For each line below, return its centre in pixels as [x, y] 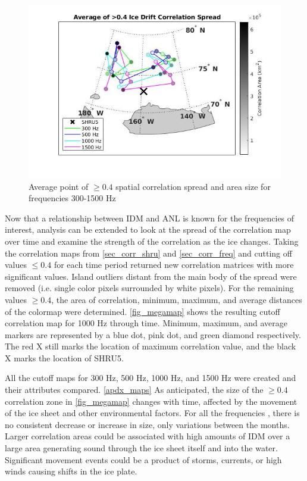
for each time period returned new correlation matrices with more [174, 265]
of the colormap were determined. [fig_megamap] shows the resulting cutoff [142, 311]
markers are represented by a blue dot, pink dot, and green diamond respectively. [153, 334]
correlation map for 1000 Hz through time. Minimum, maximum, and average [146, 323]
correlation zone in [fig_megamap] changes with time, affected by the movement [151, 401]
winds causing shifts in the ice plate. [71, 471]
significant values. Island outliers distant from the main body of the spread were [151, 276]
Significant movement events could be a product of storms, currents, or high [143, 459]
